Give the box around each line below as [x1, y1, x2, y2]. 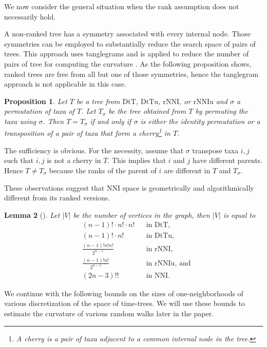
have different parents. [193, 155, 263, 166]
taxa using [4, 115, 36, 126]
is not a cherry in [47, 155, 101, 166]
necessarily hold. [4, 11, 56, 22]
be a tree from [77, 95, 120, 106]
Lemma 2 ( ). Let [4, 209, 60, 220]
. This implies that [107, 155, 166, 166]
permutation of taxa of [4, 106, 74, 116]
